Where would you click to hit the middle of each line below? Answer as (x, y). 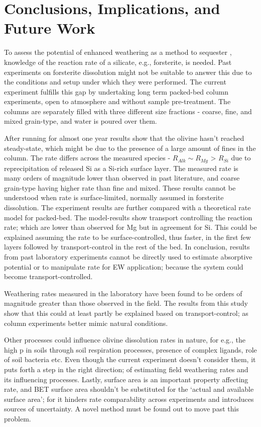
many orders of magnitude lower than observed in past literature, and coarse (122, 178)
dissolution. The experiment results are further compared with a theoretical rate (127, 207)
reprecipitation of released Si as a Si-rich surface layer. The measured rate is (121, 168)
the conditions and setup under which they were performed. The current (115, 82)
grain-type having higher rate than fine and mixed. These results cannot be (120, 187)
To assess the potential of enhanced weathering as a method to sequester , (118, 52)
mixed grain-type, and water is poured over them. (81, 121)
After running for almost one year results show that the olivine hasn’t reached (124, 138)
